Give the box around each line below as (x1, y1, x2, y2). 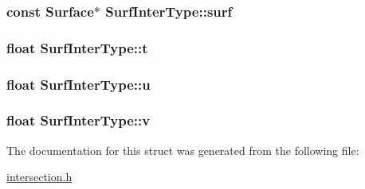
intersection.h (6, 168, 73, 185)
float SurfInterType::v (6, 110, 151, 130)
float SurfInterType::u (6, 74, 151, 94)
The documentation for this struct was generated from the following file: (6, 141, 359, 158)
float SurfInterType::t (6, 37, 148, 57)
